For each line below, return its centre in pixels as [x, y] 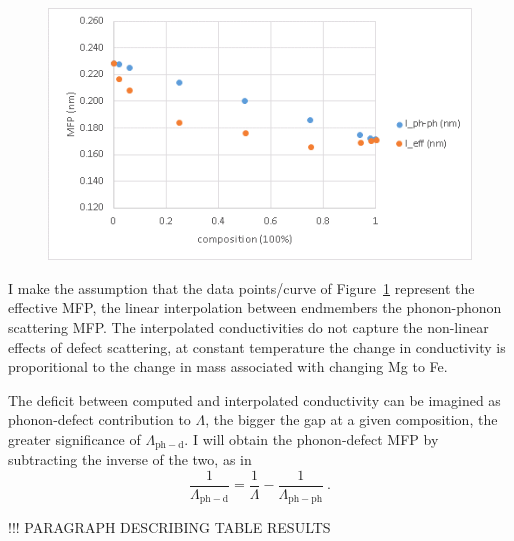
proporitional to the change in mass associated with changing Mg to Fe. [228, 366]
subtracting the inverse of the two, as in [130, 459]
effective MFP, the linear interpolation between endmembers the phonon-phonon [255, 307]
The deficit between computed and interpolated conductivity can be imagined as [254, 399]
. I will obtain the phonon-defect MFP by [311, 438]
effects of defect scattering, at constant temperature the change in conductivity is [257, 346]
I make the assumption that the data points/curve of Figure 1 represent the [241, 287]
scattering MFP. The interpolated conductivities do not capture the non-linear [248, 326]
